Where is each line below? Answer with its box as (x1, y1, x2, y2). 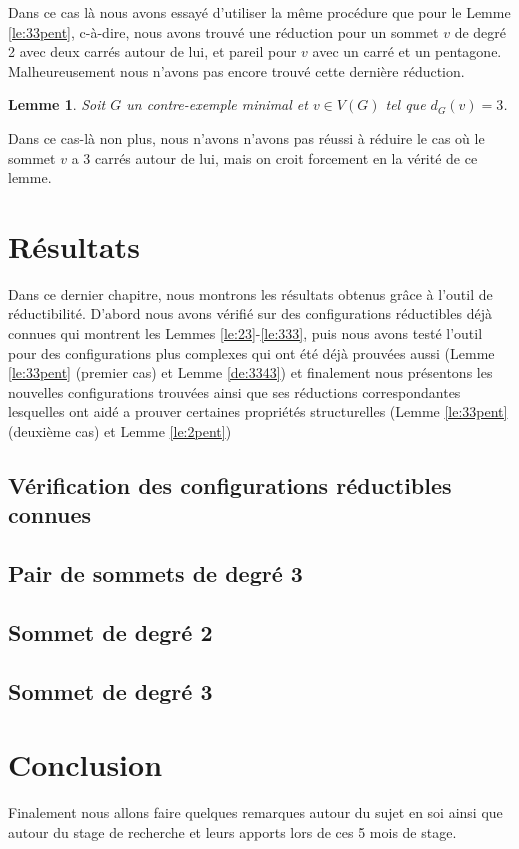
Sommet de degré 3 (8, 675, 213, 706)
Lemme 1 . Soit (8, 94, 106, 115)
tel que (385, 94, 426, 115)
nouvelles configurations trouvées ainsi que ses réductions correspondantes (8, 381, 461, 402)
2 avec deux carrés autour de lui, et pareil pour (8, 41, 297, 62)
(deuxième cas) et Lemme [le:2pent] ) (8, 421, 232, 442)
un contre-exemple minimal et (126, 94, 308, 115)
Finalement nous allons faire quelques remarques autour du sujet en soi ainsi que (8, 802, 503, 823)
